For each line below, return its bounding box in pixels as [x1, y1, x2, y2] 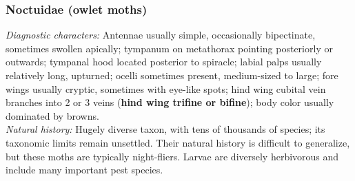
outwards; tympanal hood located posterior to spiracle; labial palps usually [6, 54, 322, 69]
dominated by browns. [6, 108, 99, 123]
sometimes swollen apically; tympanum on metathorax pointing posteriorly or [6, 41, 333, 55]
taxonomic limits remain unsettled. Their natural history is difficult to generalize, [6, 135, 350, 149]
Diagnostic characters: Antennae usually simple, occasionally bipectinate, [6, 28, 316, 42]
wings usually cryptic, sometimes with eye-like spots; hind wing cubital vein [6, 81, 326, 96]
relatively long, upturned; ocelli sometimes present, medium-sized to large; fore [6, 68, 338, 82]
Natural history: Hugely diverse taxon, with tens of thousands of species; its [6, 122, 325, 136]
